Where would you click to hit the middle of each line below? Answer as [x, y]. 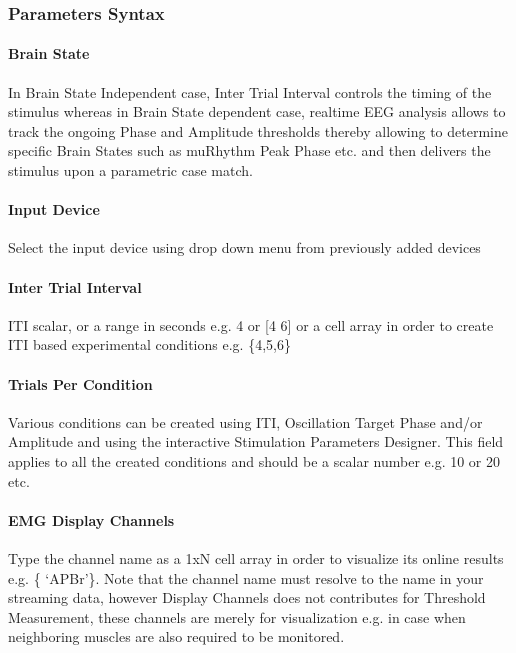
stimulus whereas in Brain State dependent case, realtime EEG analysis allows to [257, 111]
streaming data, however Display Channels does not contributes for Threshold [247, 597]
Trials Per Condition [80, 383]
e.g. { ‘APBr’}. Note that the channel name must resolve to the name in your [246, 577]
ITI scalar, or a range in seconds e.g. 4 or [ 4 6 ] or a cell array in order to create [251, 324]
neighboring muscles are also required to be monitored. [176, 636]
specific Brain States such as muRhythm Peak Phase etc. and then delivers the [249, 150]
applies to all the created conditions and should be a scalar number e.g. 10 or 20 [254, 460]
